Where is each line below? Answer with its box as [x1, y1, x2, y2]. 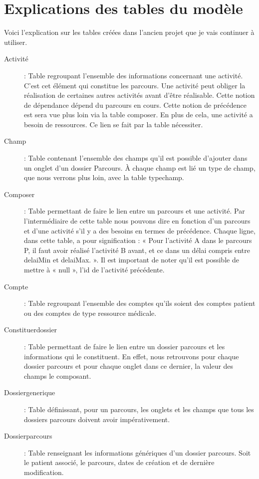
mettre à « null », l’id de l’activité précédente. [24, 264, 165, 274]
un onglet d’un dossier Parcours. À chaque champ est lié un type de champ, [24, 162, 256, 173]
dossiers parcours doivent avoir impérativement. [24, 414, 170, 424]
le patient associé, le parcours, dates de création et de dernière [24, 457, 215, 468]
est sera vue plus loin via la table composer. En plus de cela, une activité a [24, 109, 253, 120]
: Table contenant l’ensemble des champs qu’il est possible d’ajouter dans [24, 153, 248, 163]
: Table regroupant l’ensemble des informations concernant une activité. [24, 70, 243, 80]
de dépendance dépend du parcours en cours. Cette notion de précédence [24, 99, 247, 110]
